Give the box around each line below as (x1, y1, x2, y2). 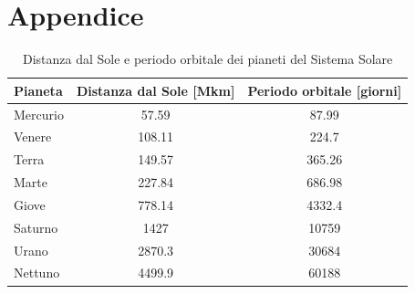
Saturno (14, 217, 58, 236)
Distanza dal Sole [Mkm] (76, 80, 235, 100)
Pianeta (14, 80, 63, 100)
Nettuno (14, 263, 60, 282)
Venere (14, 127, 52, 146)
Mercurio (14, 104, 64, 123)
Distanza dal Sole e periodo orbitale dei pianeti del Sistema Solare (22, 49, 393, 68)
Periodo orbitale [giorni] (247, 80, 402, 100)
